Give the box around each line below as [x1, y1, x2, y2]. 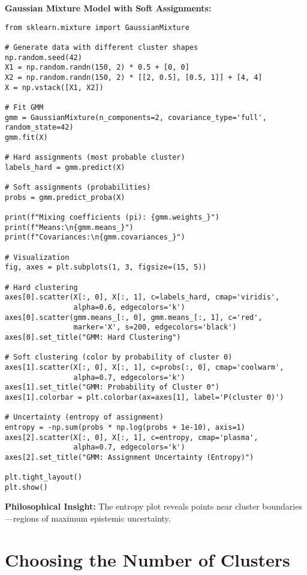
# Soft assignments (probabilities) [5, 183, 151, 192]
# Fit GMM [5, 103, 44, 112]
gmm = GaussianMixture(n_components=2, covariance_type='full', [5, 113, 267, 122]
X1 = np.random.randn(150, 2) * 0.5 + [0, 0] [5, 63, 189, 72]
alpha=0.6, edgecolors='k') [73, 303, 185, 312]
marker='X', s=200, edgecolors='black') [73, 323, 237, 332]
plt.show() [5, 483, 48, 492]
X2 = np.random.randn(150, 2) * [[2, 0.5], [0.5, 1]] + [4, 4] [5, 73, 263, 82]
